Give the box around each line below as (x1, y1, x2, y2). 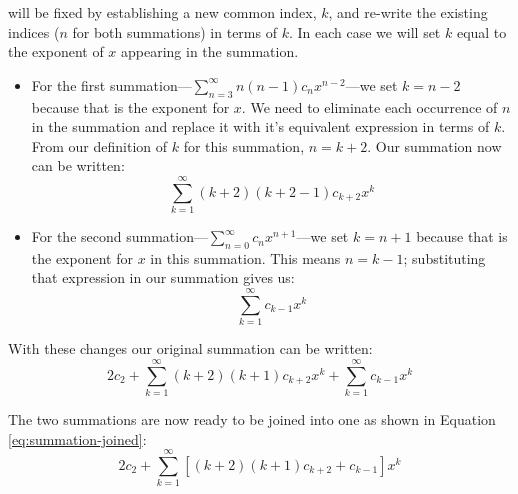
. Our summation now (367, 135, 502, 156)
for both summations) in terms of (72, 21, 277, 42)
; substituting (403, 247, 486, 268)
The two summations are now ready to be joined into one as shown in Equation (8, 408, 496, 429)
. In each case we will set (288, 21, 441, 42)
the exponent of (8, 41, 104, 62)
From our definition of (31, 135, 168, 156)
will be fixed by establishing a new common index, (8, 2, 317, 22)
